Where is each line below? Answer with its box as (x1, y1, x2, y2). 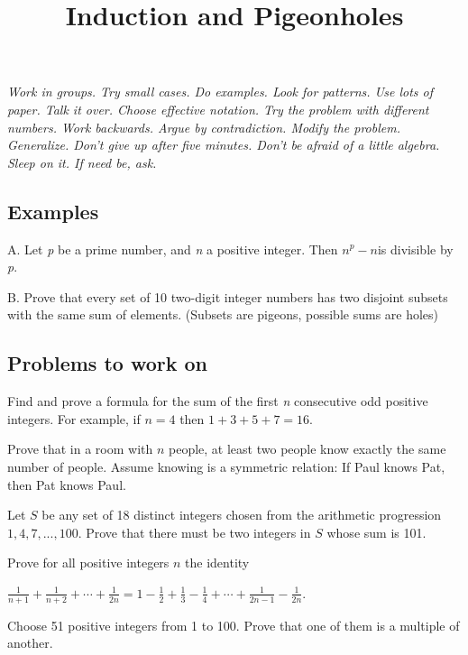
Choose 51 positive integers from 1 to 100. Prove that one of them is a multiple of (7, 615, 460, 634)
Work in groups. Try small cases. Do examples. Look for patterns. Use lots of (7, 82, 433, 101)
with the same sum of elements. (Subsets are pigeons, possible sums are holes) (7, 305, 439, 324)
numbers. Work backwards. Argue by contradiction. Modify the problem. (7, 117, 400, 136)
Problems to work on (7, 349, 208, 377)
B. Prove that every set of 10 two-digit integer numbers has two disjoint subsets (7, 287, 448, 306)
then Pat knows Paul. (7, 475, 126, 494)
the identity (185, 553, 250, 572)
